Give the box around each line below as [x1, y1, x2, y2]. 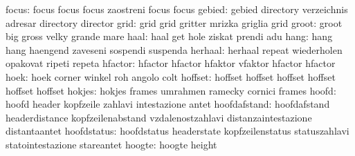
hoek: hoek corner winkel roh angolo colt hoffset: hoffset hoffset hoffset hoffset [6, 69, 336, 84]
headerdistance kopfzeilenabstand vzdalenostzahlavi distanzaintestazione [6, 110, 312, 124]
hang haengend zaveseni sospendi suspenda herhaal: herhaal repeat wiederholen [6, 42, 343, 57]
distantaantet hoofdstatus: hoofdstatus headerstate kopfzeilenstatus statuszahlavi [6, 124, 349, 138]
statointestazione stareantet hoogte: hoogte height [6, 137, 217, 151]
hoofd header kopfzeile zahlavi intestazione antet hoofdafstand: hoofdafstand [6, 97, 330, 111]
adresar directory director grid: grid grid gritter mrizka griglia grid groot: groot [6, 15, 343, 30]
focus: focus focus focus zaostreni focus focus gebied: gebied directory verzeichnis [6, 2, 348, 16]
